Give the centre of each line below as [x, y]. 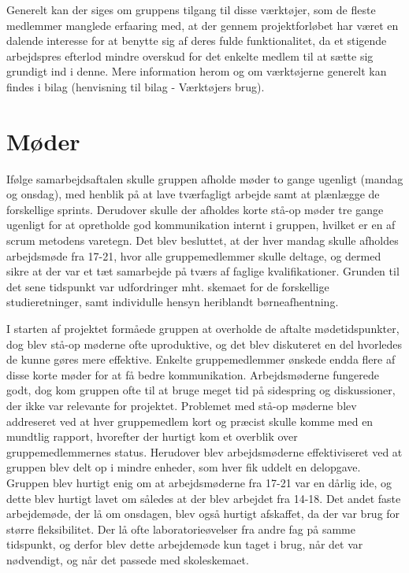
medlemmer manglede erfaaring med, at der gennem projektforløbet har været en [203, 25]
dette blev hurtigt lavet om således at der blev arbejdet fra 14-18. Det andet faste [204, 498]
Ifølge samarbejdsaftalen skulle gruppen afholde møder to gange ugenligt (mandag [205, 178]
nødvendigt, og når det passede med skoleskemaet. [128, 559]
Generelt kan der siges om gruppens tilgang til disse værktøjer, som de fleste [191, 9]
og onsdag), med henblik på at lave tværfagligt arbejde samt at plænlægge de [193, 194]
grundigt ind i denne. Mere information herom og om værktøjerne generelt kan [197, 71]
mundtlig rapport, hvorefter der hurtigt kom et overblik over [152, 436]
